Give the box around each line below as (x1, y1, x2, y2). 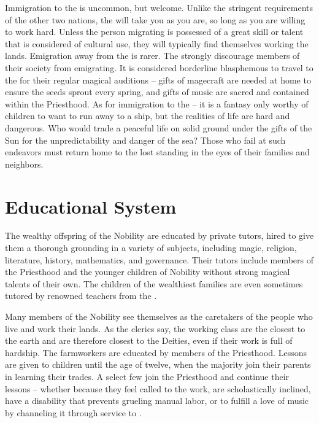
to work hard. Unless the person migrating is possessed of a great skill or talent (5, 25, 304, 38)
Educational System (5, 193, 177, 219)
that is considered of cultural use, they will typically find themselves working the (5, 37, 309, 50)
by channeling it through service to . (5, 406, 142, 419)
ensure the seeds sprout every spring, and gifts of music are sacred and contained (5, 85, 309, 98)
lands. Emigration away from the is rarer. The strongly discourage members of (5, 49, 300, 62)
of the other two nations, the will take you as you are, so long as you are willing (5, 13, 306, 26)
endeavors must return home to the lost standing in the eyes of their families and (5, 146, 310, 158)
